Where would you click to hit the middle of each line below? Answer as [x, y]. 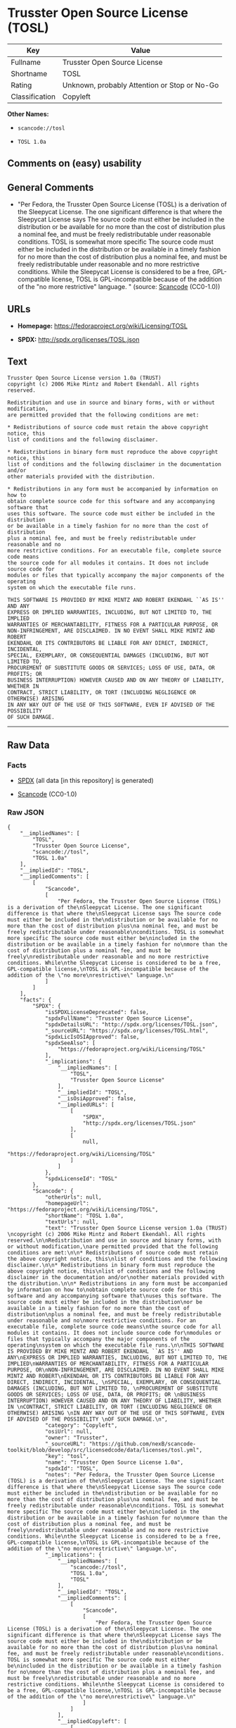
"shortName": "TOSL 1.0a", [84, 1216]
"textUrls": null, [72, 1222]
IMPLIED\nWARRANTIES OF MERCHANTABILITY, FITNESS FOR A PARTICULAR [108, 1364]
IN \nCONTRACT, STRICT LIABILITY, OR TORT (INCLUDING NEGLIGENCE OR [110, 1407]
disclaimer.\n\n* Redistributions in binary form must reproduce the [111, 1265]
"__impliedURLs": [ [86, 1104]
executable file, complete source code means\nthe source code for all [114, 1326]
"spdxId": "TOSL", [72, 1468]
